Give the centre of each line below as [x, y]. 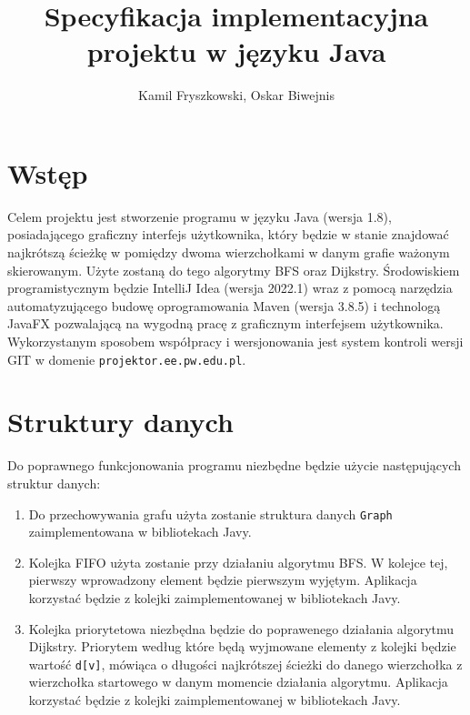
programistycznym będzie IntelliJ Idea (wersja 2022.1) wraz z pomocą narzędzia [230, 288]
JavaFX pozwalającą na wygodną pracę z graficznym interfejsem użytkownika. [225, 323]
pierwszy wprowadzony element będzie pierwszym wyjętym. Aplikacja [223, 580]
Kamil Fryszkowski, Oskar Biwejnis [236, 95]
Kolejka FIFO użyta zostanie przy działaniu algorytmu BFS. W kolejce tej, [238, 562]
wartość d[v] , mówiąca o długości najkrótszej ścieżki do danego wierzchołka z [245, 664]
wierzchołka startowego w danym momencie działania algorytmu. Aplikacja [238, 682]
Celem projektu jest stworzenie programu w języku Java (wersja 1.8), [200, 216]
